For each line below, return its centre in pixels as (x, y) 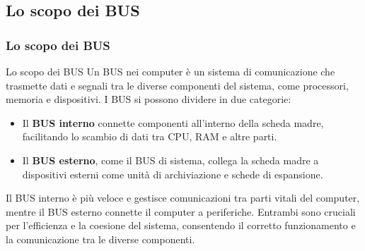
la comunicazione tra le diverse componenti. (100, 239)
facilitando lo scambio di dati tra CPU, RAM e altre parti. (150, 136)
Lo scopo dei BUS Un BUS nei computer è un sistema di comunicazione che (170, 71)
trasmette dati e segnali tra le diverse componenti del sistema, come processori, (177, 85)
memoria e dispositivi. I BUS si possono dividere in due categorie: (149, 99)
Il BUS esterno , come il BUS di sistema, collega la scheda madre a (170, 160)
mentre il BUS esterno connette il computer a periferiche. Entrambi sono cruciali (181, 211)
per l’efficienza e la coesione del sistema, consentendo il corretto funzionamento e (181, 225)
